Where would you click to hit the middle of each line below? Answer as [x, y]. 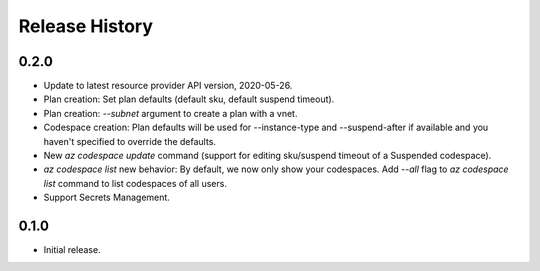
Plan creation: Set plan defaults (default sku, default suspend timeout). [189, 99]
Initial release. [72, 250]
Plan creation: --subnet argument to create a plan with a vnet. [170, 113]
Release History [86, 26]
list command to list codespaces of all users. [135, 183]
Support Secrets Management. [106, 197]
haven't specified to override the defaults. [130, 141]
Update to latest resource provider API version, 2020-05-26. [168, 86]
